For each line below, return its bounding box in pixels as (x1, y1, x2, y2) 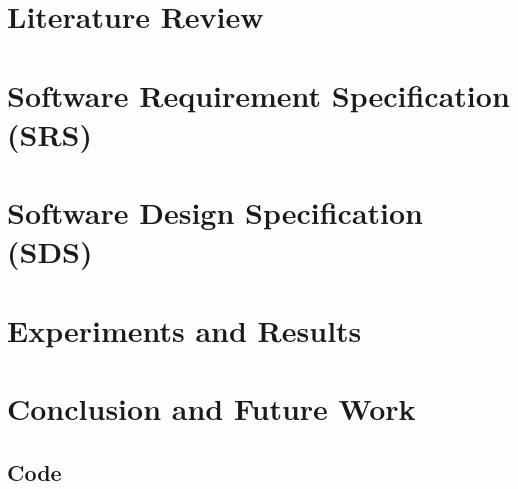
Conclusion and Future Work (7, 388, 416, 429)
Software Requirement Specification (7, 74, 510, 115)
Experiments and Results (7, 309, 362, 350)
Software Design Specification (7, 192, 423, 233)
